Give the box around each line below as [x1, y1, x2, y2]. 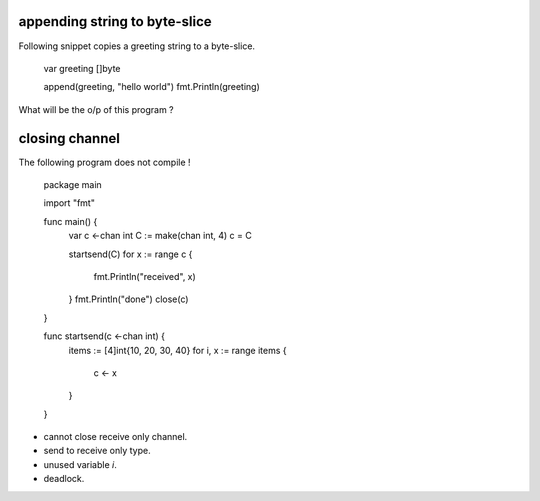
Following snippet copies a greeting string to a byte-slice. [18, 40, 255, 52]
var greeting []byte [43, 62, 121, 74]
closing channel [18, 130, 120, 147]
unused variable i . [43, 458, 117, 470]
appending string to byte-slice [18, 13, 212, 30]
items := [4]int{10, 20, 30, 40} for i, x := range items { [68, 344, 287, 356]
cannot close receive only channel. [43, 431, 188, 443]
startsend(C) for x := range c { [68, 248, 193, 260]
